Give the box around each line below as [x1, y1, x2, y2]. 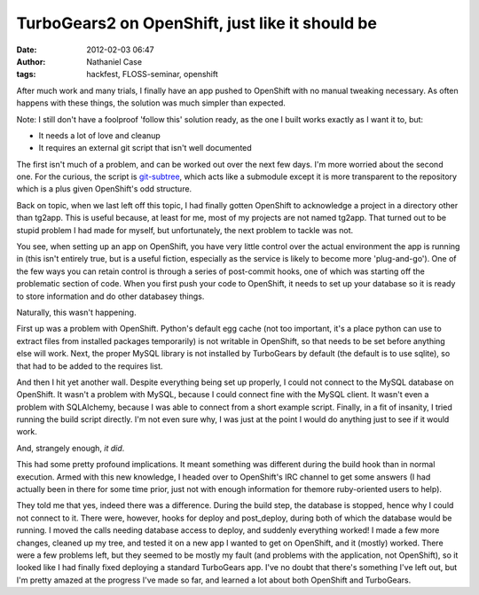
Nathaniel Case [86, 56, 142, 67]
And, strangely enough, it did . [16, 442, 125, 453]
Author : [16, 56, 46, 67]
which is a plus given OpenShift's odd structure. [16, 184, 192, 194]
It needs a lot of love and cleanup [38, 129, 161, 141]
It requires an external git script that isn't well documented [38, 143, 252, 153]
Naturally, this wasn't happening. [16, 307, 137, 317]
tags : [16, 69, 36, 80]
